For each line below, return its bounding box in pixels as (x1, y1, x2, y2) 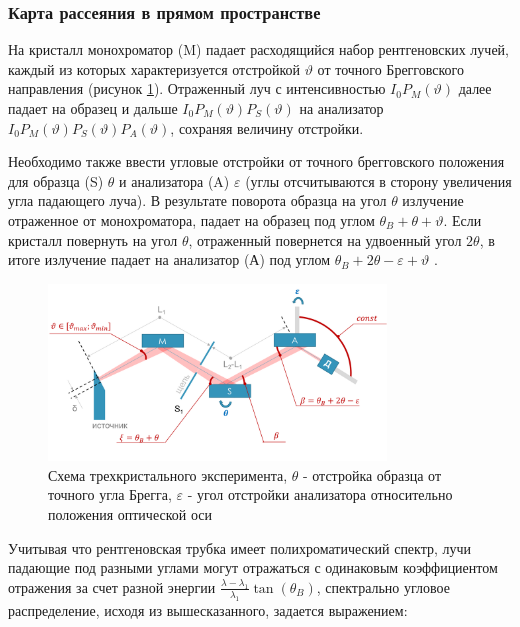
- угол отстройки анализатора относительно (187, 484, 453, 505)
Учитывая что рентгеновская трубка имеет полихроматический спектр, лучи (8, 537, 472, 558)
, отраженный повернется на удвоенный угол (188, 229, 462, 250)
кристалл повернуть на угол (8, 229, 178, 250)
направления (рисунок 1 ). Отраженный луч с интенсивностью (8, 78, 386, 99)
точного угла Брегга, (48, 484, 172, 505)
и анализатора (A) (119, 170, 230, 191)
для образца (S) (8, 170, 104, 191)
